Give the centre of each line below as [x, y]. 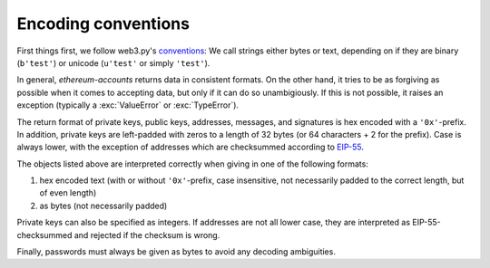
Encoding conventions [103, 24]
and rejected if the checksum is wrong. [147, 234]
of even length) [68, 193]
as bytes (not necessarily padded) [103, 206]
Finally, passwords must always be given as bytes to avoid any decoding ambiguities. [176, 252]
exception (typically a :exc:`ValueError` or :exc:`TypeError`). [128, 105]
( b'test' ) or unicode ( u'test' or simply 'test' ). [113, 62]
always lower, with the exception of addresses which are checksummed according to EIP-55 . [191, 147]
